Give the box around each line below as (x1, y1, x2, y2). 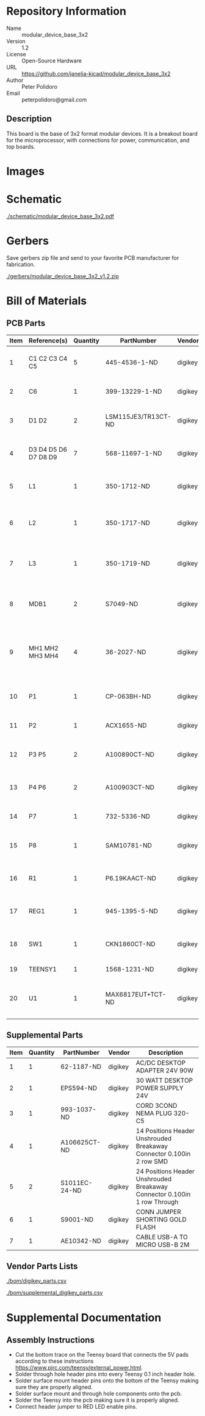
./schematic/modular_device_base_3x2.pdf (6, 212, 115, 219)
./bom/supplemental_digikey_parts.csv (6, 1289, 103, 1297)
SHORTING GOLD (135, 1215, 187, 1223)
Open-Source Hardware (21, 57, 82, 64)
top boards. (6, 142, 35, 150)
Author (6, 76, 24, 84)
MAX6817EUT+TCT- (105, 990, 167, 998)
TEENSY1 (28, 965, 57, 973)
